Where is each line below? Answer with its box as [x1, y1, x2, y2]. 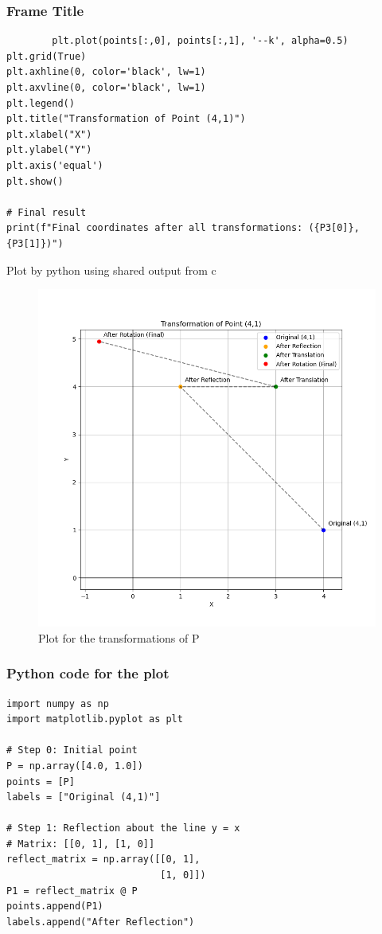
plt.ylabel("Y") [6, 144, 92, 156]
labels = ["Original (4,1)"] [6, 791, 161, 803]
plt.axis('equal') [6, 159, 103, 171]
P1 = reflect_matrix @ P [6, 885, 138, 897]
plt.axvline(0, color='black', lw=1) [6, 82, 206, 93]
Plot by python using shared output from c [6, 261, 216, 278]
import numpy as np [6, 698, 109, 709]
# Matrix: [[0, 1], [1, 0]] [6, 838, 155, 850]
